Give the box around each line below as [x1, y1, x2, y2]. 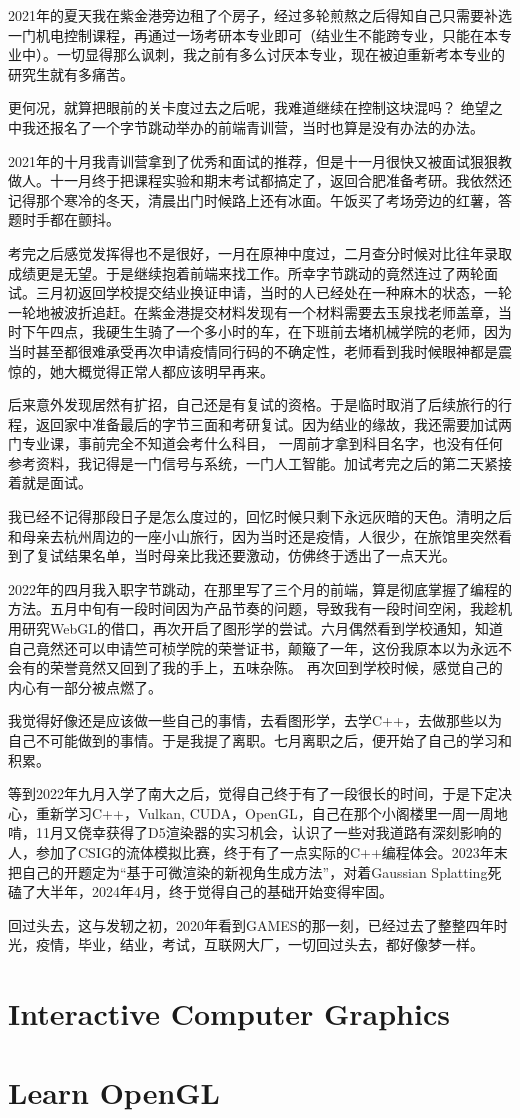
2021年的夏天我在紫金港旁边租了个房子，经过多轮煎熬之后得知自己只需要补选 [8, 5, 512, 25]
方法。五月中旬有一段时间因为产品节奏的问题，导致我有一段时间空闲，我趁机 [8, 598, 512, 619]
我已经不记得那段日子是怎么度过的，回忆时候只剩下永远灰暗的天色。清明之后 [8, 506, 512, 527]
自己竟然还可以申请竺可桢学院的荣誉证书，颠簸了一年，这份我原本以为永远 [8, 637, 498, 658]
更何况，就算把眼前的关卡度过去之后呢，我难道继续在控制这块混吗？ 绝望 [8, 97, 489, 118]
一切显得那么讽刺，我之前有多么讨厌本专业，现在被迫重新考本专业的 [56, 44, 505, 65]
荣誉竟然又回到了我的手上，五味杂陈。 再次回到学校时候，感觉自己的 [49, 657, 503, 678]
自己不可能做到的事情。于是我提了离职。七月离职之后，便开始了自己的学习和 [8, 730, 512, 750]
